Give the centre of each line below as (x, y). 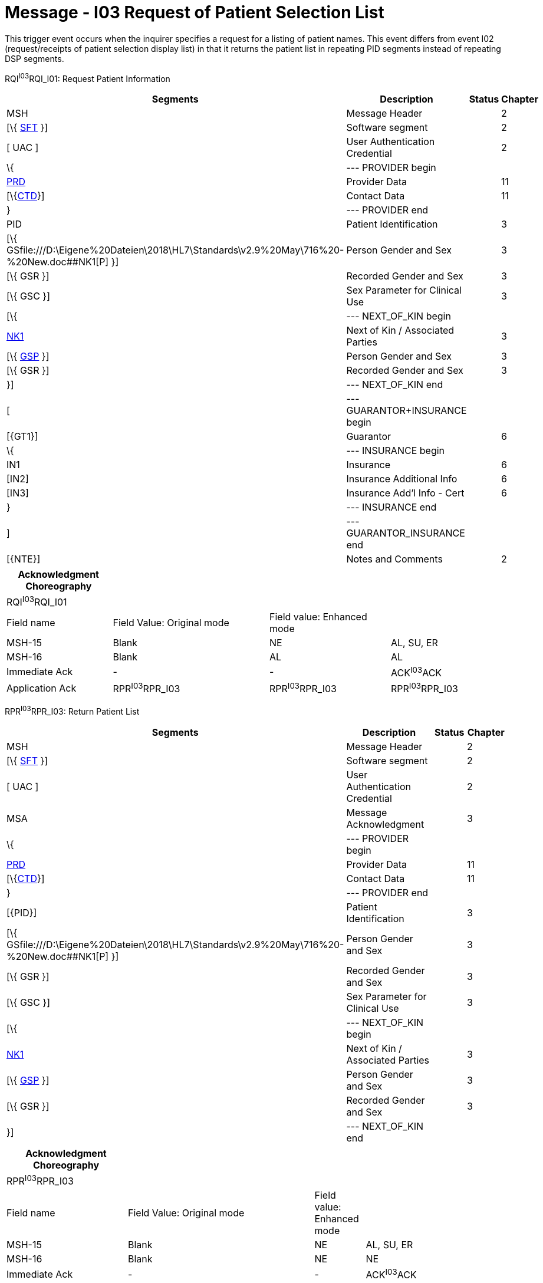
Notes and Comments (394, 559)
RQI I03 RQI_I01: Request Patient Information (88, 78)
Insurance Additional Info (402, 479)
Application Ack (42, 688)
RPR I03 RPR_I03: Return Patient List (72, 711)
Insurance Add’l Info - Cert (405, 493)
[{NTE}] (24, 559)
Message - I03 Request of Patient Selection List (195, 12)
